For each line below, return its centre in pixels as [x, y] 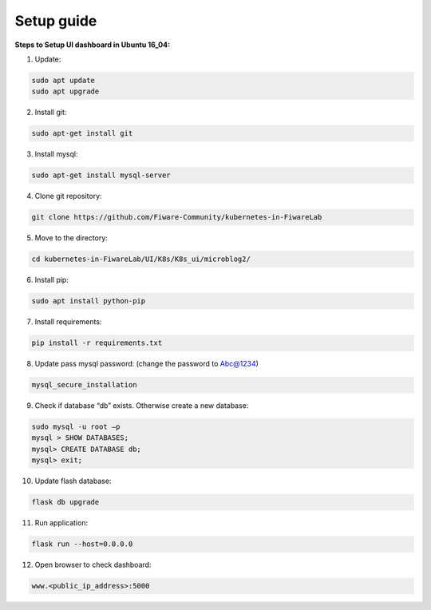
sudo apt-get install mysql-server [101, 175]
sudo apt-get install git [82, 133]
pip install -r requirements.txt [97, 343]
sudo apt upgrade [65, 91]
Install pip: [52, 280]
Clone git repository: [69, 196]
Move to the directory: [71, 238]
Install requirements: [68, 322]
